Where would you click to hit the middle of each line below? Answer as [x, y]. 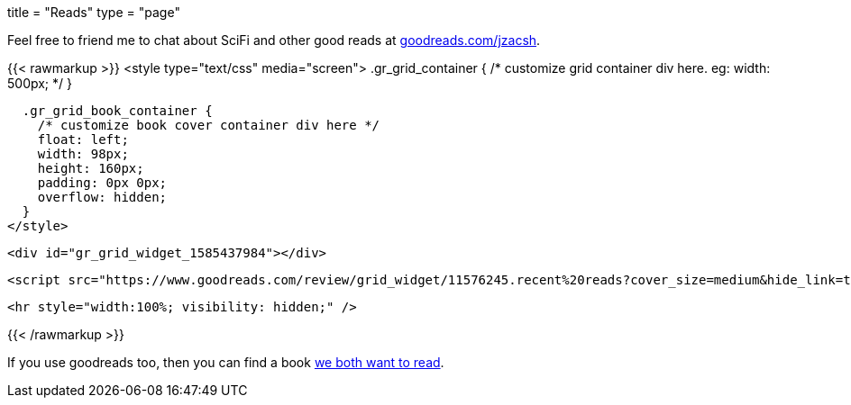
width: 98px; [83, 154]
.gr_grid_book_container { [117, 111]
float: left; [83, 139]
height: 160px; [91, 168]
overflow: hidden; [102, 197]
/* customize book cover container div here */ [209, 125]
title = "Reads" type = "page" [94, 12]
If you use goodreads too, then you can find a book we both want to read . [226, 362]
